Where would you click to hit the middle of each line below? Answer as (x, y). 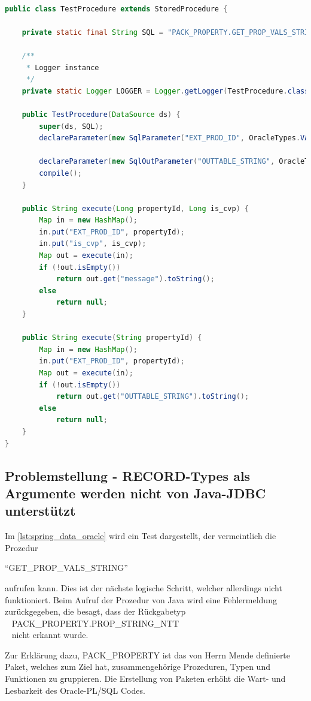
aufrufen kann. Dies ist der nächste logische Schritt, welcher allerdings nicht (144, 587)
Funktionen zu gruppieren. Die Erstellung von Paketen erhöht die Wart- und (145, 679)
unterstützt (40, 511)
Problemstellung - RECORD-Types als (128, 475)
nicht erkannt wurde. (50, 635)
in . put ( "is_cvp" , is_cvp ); (93, 244)
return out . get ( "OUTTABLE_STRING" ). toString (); (153, 397)
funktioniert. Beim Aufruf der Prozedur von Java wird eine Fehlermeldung (141, 599)
